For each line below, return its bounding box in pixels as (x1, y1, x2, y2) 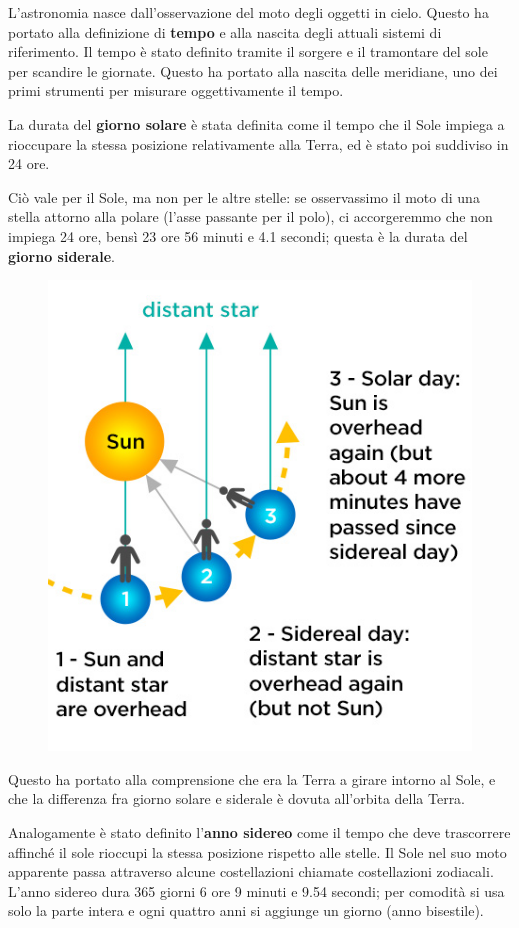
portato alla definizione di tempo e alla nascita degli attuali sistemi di (8, 21, 442, 42)
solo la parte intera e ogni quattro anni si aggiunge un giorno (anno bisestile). (8, 900, 484, 921)
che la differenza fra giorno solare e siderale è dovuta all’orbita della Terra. (8, 788, 466, 809)
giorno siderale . (8, 245, 115, 266)
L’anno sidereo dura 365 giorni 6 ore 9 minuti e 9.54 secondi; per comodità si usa (8, 880, 505, 901)
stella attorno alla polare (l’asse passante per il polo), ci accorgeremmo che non (8, 206, 493, 227)
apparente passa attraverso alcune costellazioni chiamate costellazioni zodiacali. (8, 861, 494, 882)
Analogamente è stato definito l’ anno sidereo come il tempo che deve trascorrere (8, 822, 511, 843)
